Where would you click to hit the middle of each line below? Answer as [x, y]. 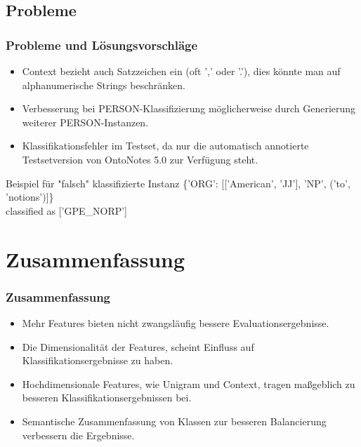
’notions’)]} [30, 197]
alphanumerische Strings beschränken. [104, 85]
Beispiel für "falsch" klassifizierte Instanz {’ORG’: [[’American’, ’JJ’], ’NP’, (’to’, [178, 183]
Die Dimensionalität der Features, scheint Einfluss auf [138, 346]
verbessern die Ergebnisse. [78, 435]
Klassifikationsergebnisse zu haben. [98, 360]
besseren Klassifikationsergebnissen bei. [107, 398]
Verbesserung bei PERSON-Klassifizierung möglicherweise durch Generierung [189, 108]
